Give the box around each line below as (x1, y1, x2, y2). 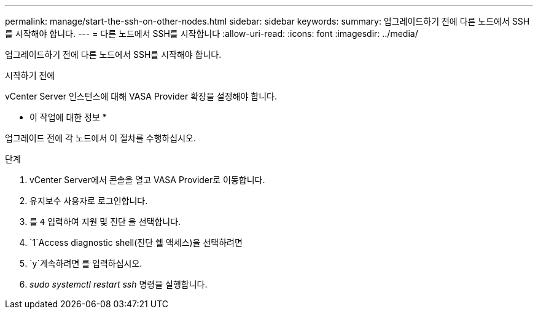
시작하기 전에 (5, 70, 55, 80)
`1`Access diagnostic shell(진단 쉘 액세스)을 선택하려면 (29, 237, 243, 248)
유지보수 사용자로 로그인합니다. (29, 195, 148, 206)
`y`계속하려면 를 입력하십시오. (29, 258, 142, 269)
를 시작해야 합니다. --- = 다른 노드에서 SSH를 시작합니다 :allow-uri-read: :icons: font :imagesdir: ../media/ (5, 28, 418, 39)
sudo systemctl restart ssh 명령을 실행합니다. (29, 279, 208, 289)
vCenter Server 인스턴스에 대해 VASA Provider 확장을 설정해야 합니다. (5, 91, 277, 101)
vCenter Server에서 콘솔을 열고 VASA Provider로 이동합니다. (29, 175, 265, 185)
